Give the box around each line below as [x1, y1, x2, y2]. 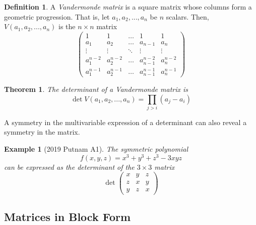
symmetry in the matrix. [4, 127, 80, 137]
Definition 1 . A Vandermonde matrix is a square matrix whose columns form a [4, 2, 252, 12]
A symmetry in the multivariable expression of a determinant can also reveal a [4, 117, 247, 127]
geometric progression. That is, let [4, 11, 110, 22]
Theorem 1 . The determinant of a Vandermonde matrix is [4, 83, 188, 94]
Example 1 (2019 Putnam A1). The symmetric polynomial [4, 144, 188, 154]
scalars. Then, [166, 11, 209, 22]
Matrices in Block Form [4, 208, 131, 224]
